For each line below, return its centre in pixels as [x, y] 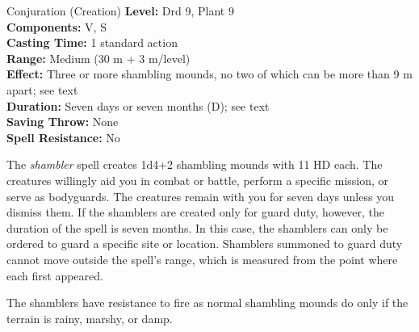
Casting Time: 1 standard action [92, 42]
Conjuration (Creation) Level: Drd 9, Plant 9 [120, 11]
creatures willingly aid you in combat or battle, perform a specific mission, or [198, 180]
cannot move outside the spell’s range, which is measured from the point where [202, 259]
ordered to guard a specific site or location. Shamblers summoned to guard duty [205, 244]
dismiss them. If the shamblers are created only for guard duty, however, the [196, 212]
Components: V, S [57, 26]
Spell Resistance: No [63, 137]
